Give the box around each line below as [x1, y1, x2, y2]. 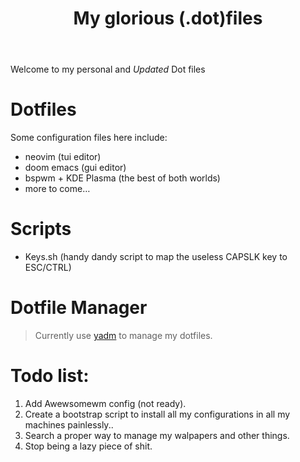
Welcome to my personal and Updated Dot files [10, 63, 206, 76]
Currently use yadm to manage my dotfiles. [34, 330, 213, 341]
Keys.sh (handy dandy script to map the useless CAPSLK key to [24, 251, 288, 263]
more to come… [24, 183, 91, 195]
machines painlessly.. [24, 418, 114, 431]
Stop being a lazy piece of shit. [24, 440, 153, 452]
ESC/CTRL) [24, 262, 72, 274]
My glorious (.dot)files [73, 7, 263, 30]
